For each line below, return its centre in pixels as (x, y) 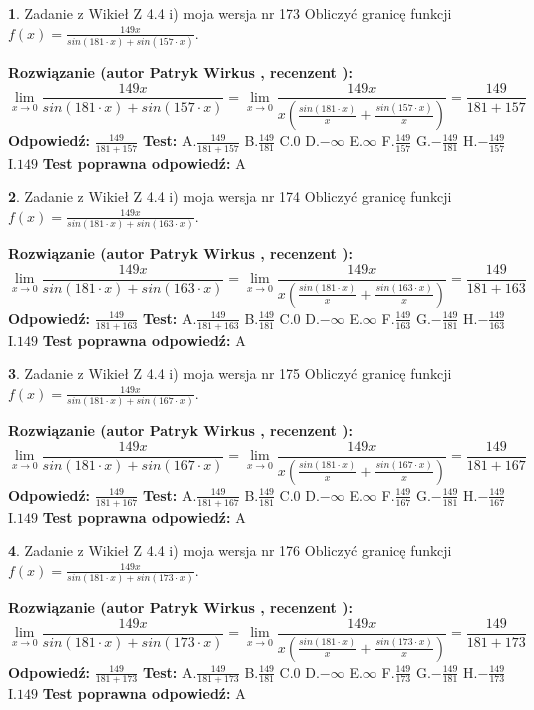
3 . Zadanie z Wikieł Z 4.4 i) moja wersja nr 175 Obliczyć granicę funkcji (230, 373)
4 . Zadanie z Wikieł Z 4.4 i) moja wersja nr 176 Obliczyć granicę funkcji (230, 550)
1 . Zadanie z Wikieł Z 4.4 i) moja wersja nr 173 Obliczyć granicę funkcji (230, 13)
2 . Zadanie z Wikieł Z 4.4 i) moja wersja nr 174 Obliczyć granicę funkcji (230, 196)
